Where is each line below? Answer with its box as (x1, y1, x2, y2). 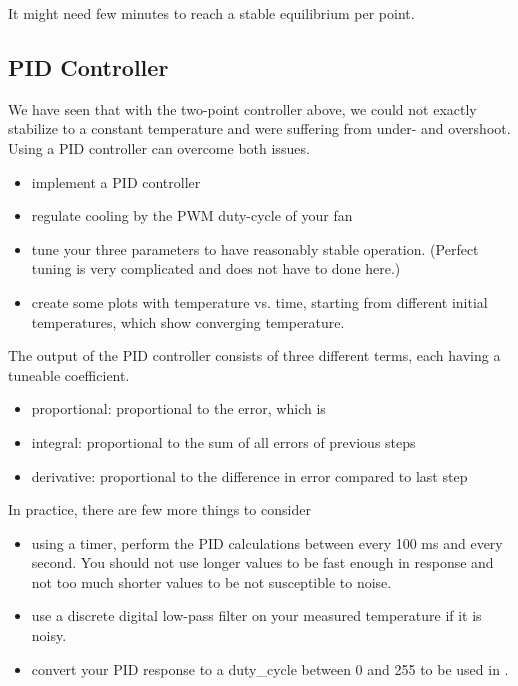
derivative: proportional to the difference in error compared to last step (31, 465, 468, 486)
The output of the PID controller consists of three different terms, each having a (8, 345, 501, 366)
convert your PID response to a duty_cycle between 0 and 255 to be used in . (31, 658, 509, 679)
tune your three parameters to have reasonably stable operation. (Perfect (31, 238, 479, 259)
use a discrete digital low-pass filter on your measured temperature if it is (31, 605, 482, 626)
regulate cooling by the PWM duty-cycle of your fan (31, 205, 353, 226)
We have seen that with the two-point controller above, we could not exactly (8, 98, 477, 119)
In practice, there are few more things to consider (8, 499, 311, 520)
